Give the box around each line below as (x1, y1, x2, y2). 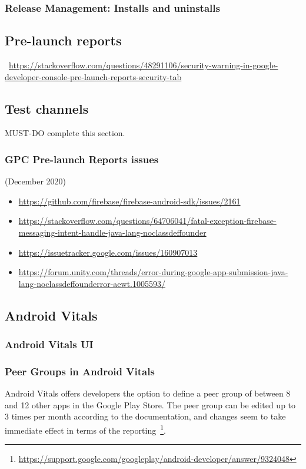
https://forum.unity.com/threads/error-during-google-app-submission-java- (18, 266, 288, 278)
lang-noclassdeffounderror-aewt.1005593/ (18, 277, 165, 289)
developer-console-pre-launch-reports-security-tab (5, 70, 182, 82)
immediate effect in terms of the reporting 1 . (5, 422, 166, 436)
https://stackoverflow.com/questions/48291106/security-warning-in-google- (9, 59, 278, 71)
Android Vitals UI (5, 337, 94, 352)
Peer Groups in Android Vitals (5, 364, 155, 378)
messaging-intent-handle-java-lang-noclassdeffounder (18, 226, 207, 239)
